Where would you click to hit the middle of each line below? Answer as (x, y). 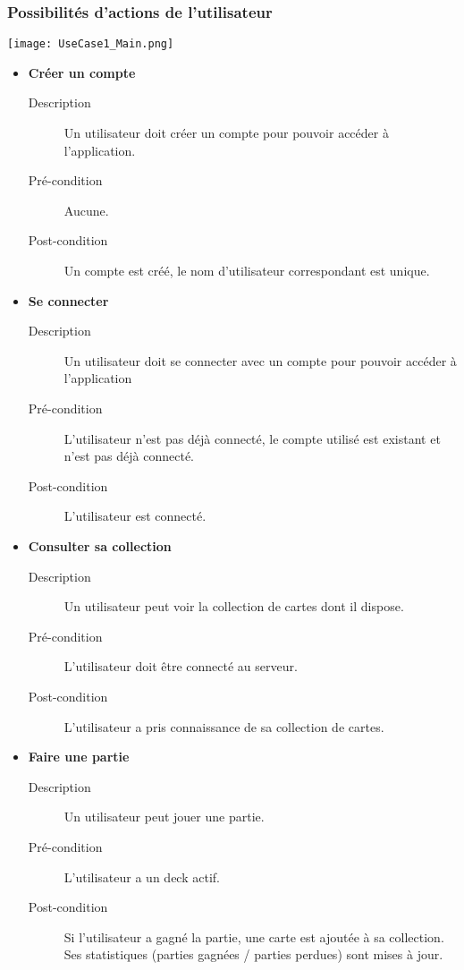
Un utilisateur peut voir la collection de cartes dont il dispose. (234, 606)
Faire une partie (79, 757)
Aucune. (86, 210)
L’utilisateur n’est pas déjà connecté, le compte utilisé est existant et (252, 438)
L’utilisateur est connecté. (135, 516)
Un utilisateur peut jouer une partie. (164, 817)
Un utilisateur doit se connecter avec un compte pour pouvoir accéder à (260, 360)
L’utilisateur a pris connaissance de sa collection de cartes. (224, 726)
